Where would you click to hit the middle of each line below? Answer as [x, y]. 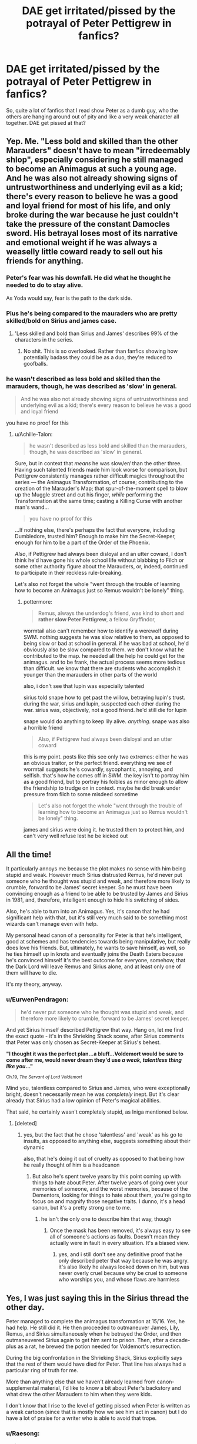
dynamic [34, 1147]
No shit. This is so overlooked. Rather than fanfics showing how [101, 351]
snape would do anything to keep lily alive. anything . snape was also [106, 721]
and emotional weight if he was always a [82, 243]
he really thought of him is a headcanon [71, 1165]
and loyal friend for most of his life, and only [89, 206]
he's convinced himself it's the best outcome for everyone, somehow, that [96, 961]
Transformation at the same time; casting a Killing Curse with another [98, 501]
